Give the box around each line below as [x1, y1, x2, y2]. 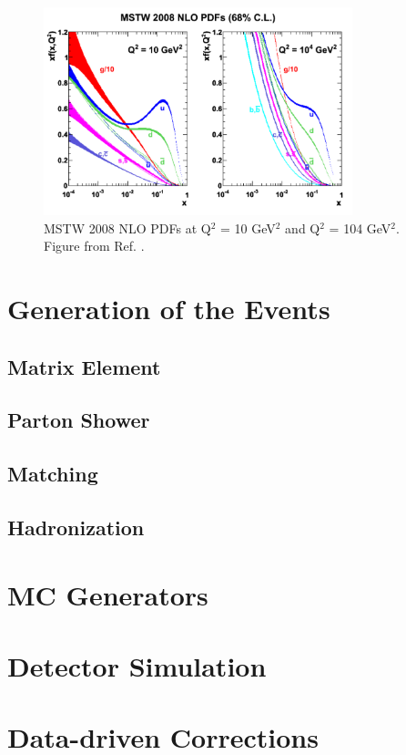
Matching [7, 460, 98, 488]
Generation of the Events [7, 290, 330, 327]
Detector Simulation [7, 646, 267, 684]
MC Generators [7, 575, 208, 613]
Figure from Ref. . [44, 236, 145, 255]
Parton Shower [7, 406, 150, 434]
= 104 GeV [329, 218, 391, 237]
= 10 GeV [219, 218, 276, 237]
